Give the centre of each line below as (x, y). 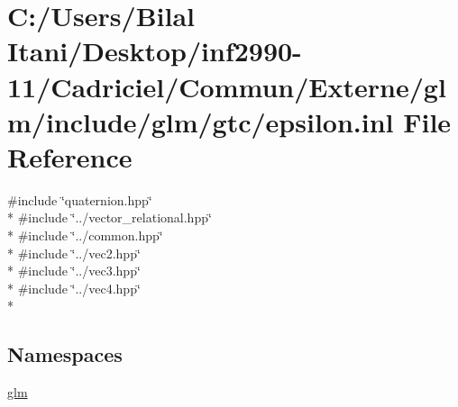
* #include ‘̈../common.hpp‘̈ (85, 235)
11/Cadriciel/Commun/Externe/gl (227, 86)
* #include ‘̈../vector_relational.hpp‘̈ (110, 217)
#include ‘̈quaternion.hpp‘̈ (80, 199)
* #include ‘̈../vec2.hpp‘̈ (74, 253)
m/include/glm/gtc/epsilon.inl (201, 121)
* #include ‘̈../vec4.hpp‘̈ (74, 288)
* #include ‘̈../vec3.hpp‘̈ (74, 271)
